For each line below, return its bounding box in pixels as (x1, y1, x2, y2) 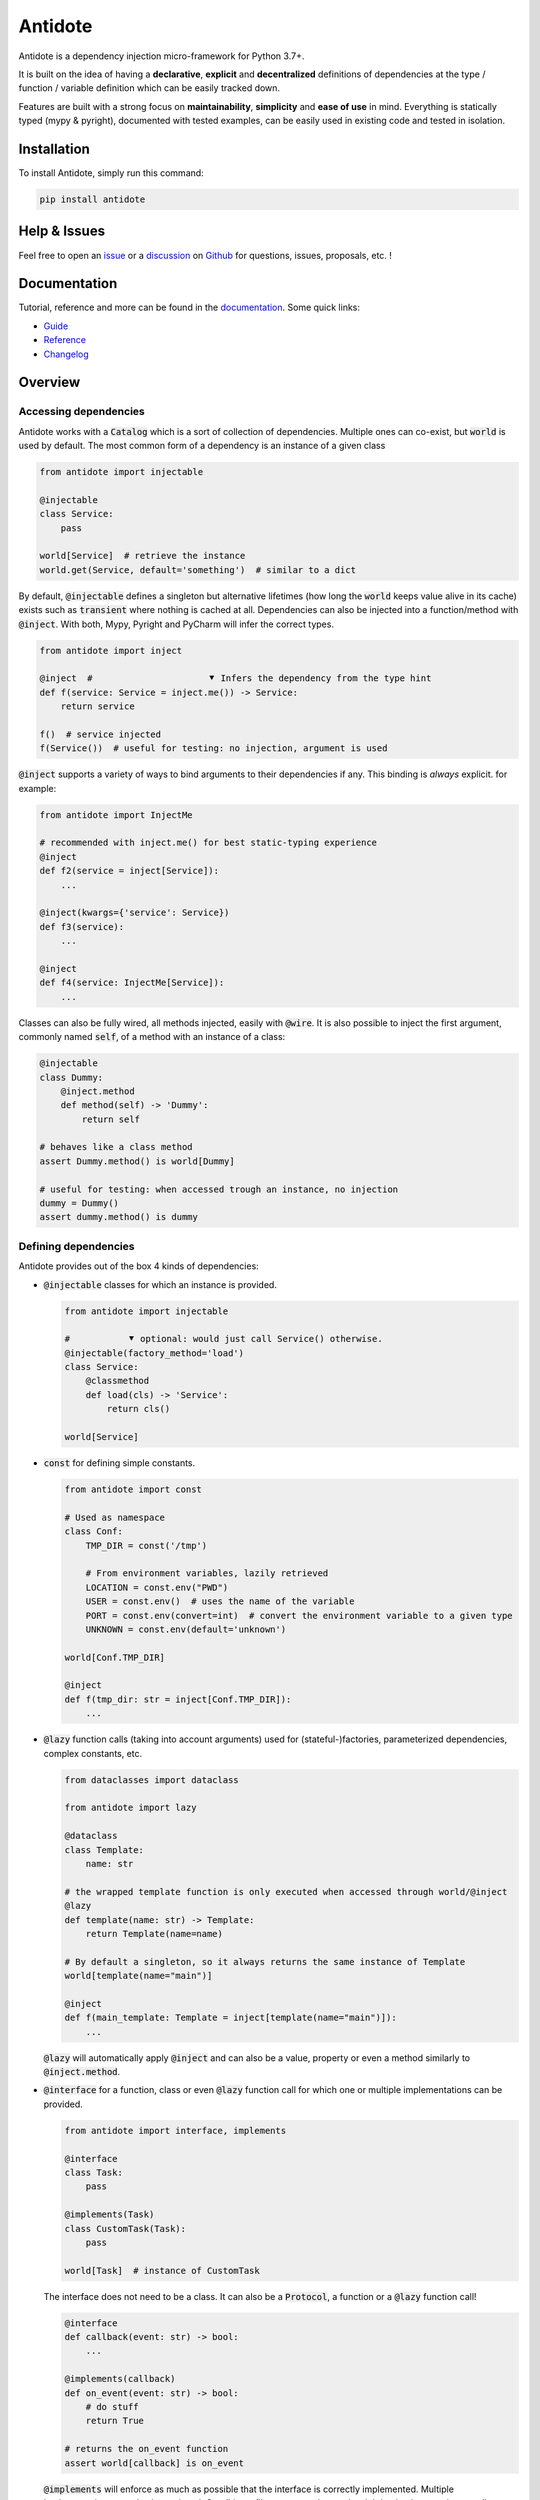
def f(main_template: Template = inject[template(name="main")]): (64, 2012, 397, 2024)
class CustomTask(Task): (64, 2223, 187, 2234)
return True (85, 2415, 145, 2427)
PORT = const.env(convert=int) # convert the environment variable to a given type (85, 1610, 514, 1621)
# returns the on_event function (64, 2443, 229, 2455)
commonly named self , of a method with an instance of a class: (18, 1031, 286, 1043)
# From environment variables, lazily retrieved (85, 1568, 329, 1579)
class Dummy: (39, 1071, 104, 1083)
